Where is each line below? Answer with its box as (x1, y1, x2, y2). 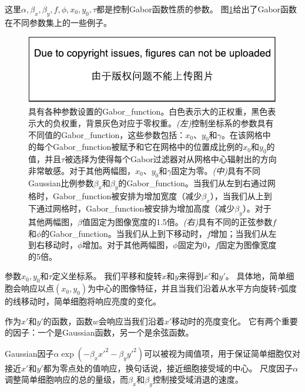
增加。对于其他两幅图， (82, 239, 173, 251)
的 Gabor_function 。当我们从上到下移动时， (41, 227, 207, 239)
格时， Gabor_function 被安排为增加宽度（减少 (28, 190, 202, 202)
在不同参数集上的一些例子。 (5, 16, 112, 28)
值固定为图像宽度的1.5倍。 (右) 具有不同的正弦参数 (82, 215, 273, 227)
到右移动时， (28, 239, 78, 251)
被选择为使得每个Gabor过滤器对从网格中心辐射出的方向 (65, 153, 277, 165)
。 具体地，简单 (225, 270, 286, 282)
